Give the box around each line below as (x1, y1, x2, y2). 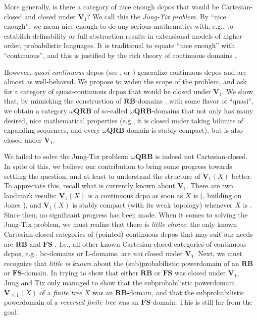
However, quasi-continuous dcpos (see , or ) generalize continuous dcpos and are (4, 66, 247, 77)
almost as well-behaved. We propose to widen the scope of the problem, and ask (4, 76, 247, 87)
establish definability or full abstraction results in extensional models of (4, 30, 221, 41)
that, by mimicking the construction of (4, 96, 121, 106)
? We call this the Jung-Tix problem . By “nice (87, 11, 226, 21)
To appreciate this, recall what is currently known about (4, 180, 175, 191)
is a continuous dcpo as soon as (88, 190, 183, 200)
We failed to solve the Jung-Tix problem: (4, 151, 129, 161)
